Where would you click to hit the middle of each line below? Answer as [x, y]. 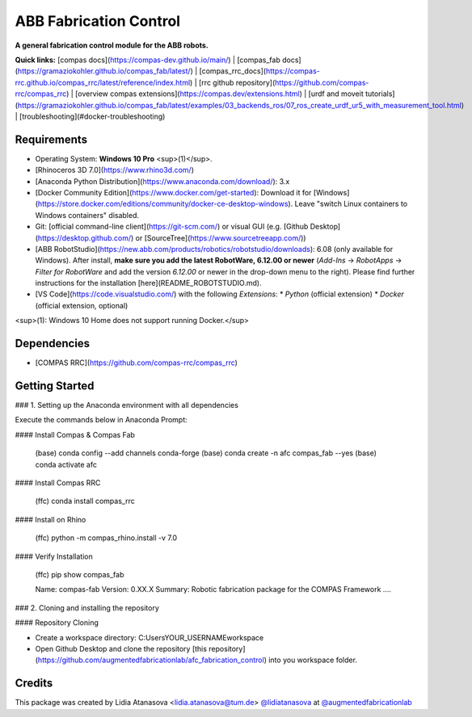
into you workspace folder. [312, 660]
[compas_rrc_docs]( [233, 71]
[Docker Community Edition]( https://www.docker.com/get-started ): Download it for [173, 192]
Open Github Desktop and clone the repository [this [121, 648]
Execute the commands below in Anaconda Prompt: [101, 420]
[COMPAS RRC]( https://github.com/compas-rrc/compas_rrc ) [137, 363]
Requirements [51, 139]
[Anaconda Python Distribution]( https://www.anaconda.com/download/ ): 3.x [162, 181]
